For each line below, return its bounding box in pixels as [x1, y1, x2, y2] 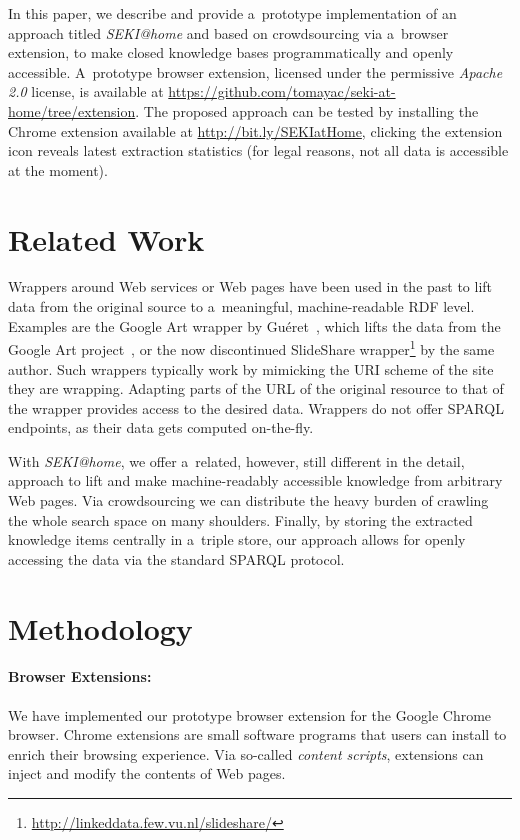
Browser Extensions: [8, 666, 152, 687]
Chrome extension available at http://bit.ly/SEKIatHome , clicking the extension [8, 120, 503, 141]
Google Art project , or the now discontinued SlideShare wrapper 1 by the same [8, 336, 495, 359]
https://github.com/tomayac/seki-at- [168, 81, 396, 102]
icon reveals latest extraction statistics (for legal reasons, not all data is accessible [8, 140, 509, 161]
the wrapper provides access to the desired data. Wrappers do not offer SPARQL [8, 397, 504, 418]
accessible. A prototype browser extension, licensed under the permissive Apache [8, 61, 503, 82]
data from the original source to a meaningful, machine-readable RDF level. [8, 296, 475, 317]
